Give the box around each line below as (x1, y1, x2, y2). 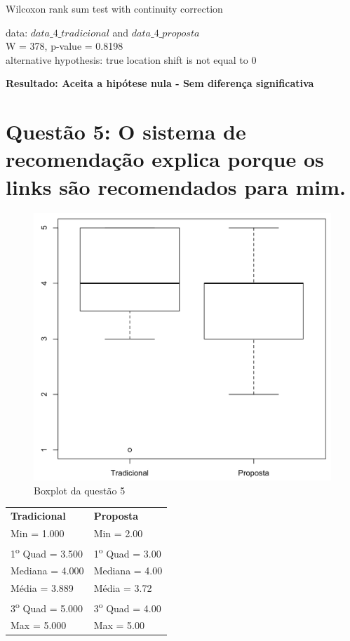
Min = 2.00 (93, 525, 143, 540)
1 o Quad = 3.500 (11, 544, 83, 560)
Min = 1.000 (11, 525, 65, 540)
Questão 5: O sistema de (6, 117, 246, 146)
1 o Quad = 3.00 (93, 544, 161, 560)
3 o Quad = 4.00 (93, 598, 161, 615)
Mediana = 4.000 (11, 563, 84, 578)
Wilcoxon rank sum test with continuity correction (6, 1, 223, 15)
